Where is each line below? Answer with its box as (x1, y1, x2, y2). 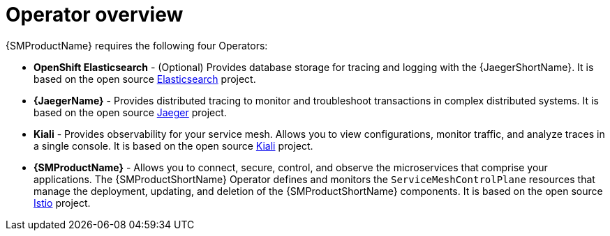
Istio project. (34, 196, 91, 209)
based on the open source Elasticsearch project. (34, 72, 256, 85)
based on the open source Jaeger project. (34, 106, 227, 118)
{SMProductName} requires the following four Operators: (6, 39, 268, 52)
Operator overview (6, 3, 184, 26)
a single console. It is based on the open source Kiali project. (34, 139, 313, 152)
